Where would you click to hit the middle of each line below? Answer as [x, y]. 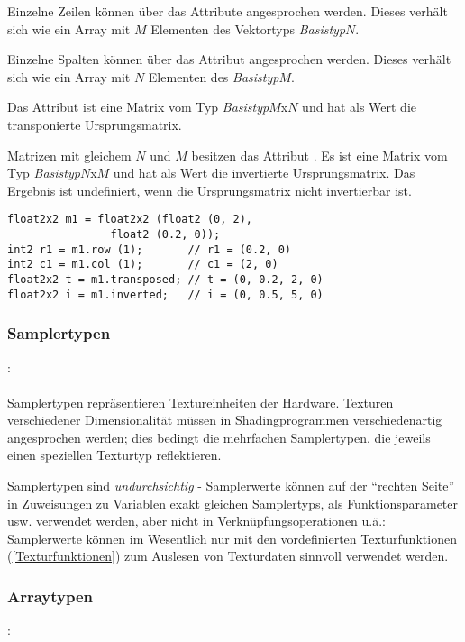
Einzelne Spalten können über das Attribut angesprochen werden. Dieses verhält [229, 59]
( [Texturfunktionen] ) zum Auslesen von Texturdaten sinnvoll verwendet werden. [228, 556]
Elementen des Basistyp [214, 76]
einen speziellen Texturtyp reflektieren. [114, 455]
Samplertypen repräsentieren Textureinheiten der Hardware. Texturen [201, 402]
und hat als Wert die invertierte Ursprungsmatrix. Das [264, 173]
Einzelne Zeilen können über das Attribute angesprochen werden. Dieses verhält [228, 11]
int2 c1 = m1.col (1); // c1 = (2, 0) [143, 265]
